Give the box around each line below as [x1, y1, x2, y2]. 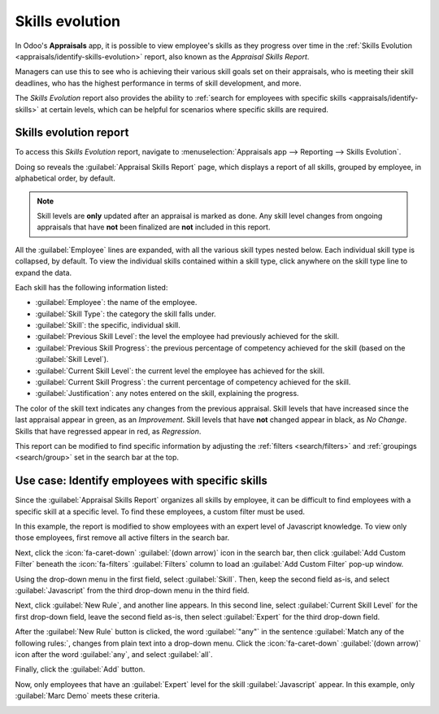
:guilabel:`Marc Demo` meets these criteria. [15, 691, 160, 701]
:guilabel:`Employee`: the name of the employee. [35, 298, 198, 307]
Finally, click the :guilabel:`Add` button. [15, 664, 146, 674]
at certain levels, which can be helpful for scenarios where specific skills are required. [41, 104, 329, 114]
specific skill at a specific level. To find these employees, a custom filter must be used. [15, 507, 305, 516]
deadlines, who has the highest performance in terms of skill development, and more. [15, 78, 302, 88]
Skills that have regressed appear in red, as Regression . [15, 426, 202, 436]
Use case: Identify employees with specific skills [15, 474, 268, 488]
